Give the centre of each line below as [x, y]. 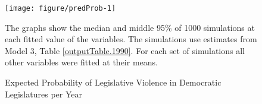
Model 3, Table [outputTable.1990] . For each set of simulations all [125, 50]
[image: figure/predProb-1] [60, 8]
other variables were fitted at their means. [81, 62]
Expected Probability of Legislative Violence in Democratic [113, 82]
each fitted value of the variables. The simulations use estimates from [131, 39]
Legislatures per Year [43, 94]
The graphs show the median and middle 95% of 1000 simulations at [130, 27]
